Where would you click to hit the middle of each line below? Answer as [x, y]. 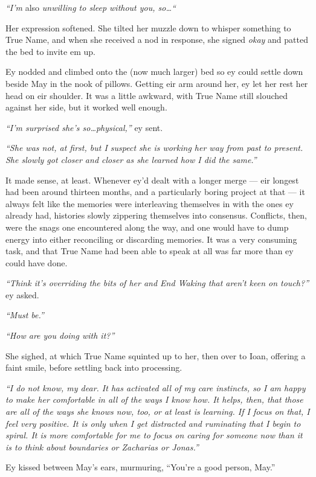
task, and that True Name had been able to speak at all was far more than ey [150, 251]
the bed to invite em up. [50, 51]
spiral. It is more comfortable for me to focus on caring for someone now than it [154, 435]
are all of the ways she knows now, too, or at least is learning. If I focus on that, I [158, 411]
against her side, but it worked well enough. [86, 107]
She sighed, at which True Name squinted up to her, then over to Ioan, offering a [156, 355]
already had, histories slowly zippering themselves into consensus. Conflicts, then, [156, 215]
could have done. [37, 262]
